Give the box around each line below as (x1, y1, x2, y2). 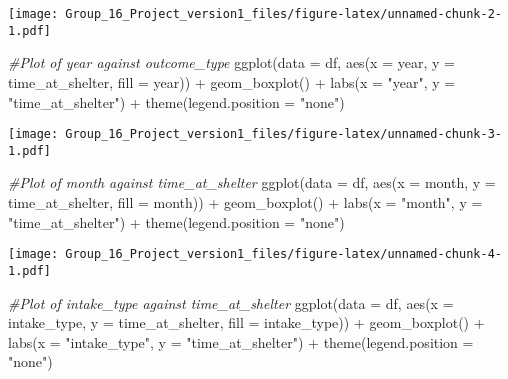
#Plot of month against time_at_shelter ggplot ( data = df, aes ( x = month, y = (8, 172, 496, 193)
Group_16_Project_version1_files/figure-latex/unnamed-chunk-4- (65, 247, 502, 262)
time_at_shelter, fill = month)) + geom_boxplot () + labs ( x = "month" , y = (8, 192, 483, 212)
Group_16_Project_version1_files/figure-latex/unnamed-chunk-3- (65, 127, 502, 142)
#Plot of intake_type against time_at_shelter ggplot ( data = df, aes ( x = (8, 292, 454, 313)
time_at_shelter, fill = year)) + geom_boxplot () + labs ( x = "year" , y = (8, 71, 456, 92)
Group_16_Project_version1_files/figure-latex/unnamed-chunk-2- (65, 7, 502, 21)
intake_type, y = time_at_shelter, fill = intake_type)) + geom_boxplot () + (8, 312, 485, 333)
